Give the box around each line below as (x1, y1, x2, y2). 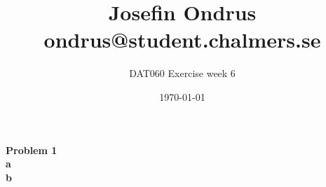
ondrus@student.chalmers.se (43, 25, 321, 54)
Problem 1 (6, 142, 57, 157)
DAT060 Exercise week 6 (129, 66, 236, 81)
